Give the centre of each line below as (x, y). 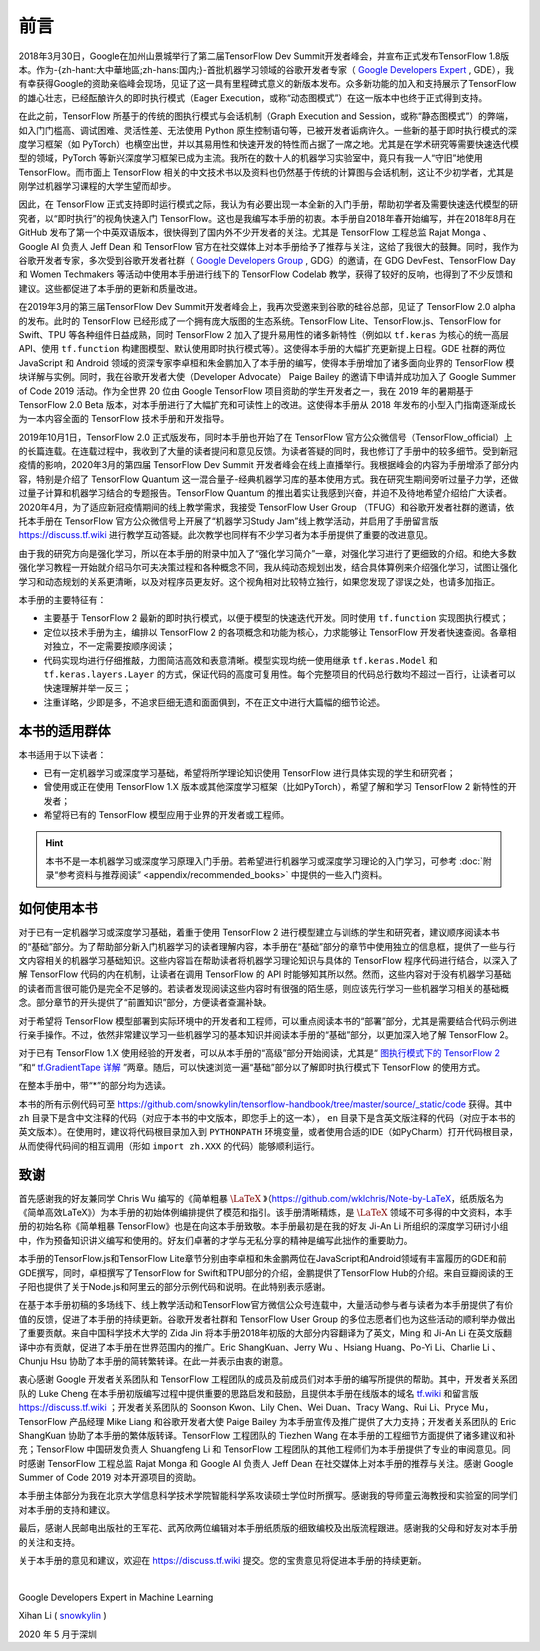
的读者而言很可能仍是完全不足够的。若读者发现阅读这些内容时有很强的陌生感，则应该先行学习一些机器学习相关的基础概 (263, 988)
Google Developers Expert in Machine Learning (116, 1597)
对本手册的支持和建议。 (66, 1509)
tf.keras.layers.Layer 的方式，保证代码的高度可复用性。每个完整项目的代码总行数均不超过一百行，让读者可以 (279, 674)
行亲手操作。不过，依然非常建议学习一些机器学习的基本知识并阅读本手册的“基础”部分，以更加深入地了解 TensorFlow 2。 (266, 1035)
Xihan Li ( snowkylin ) (62, 1616)
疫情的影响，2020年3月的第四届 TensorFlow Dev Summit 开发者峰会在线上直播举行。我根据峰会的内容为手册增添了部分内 (268, 465)
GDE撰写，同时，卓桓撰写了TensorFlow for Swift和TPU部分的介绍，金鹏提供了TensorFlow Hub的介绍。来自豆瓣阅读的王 (266, 1272)
